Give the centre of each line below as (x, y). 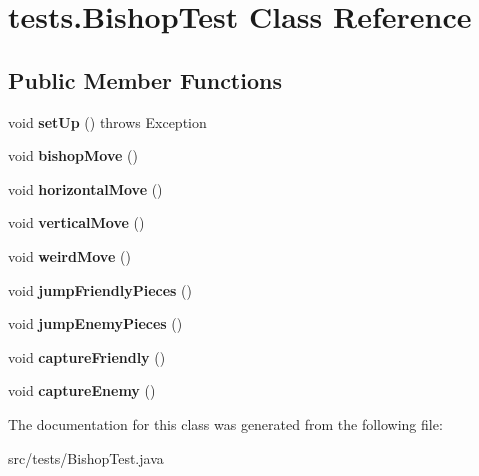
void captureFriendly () (87, 356)
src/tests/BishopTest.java (86, 457)
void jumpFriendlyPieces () (100, 289)
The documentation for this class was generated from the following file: (225, 423)
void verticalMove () (76, 222)
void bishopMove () (73, 155)
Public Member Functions (145, 79)
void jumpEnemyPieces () (95, 323)
